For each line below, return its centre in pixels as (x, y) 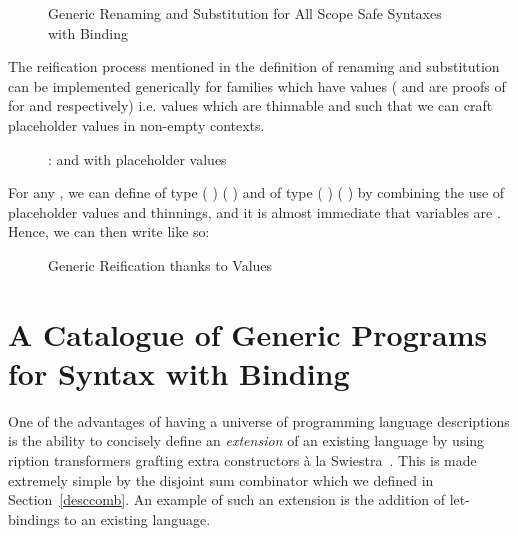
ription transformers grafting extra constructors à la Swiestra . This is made (242, 460)
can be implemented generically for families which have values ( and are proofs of (257, 85)
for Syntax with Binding (179, 372)
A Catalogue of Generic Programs (248, 333)
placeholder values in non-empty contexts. (136, 124)
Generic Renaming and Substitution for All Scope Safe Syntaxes (245, 13)
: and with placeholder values (137, 158)
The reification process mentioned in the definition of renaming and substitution (254, 66)
